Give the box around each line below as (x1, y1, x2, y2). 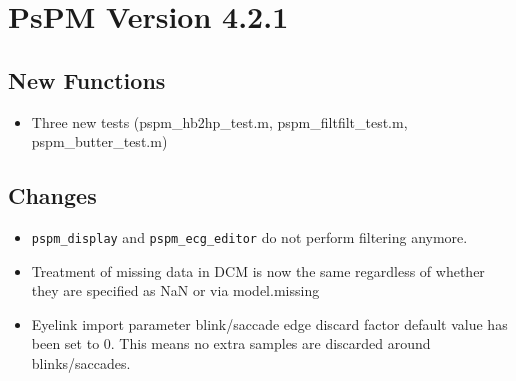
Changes (8, 180, 97, 211)
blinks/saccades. (31, 353, 131, 373)
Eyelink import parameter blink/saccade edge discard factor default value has (31, 313, 508, 334)
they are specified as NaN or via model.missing (31, 280, 320, 301)
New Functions (8, 64, 166, 95)
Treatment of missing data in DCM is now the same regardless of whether (31, 260, 485, 281)
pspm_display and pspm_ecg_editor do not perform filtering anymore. (31, 226, 468, 247)
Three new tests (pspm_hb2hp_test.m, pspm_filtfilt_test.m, (31, 111, 408, 132)
